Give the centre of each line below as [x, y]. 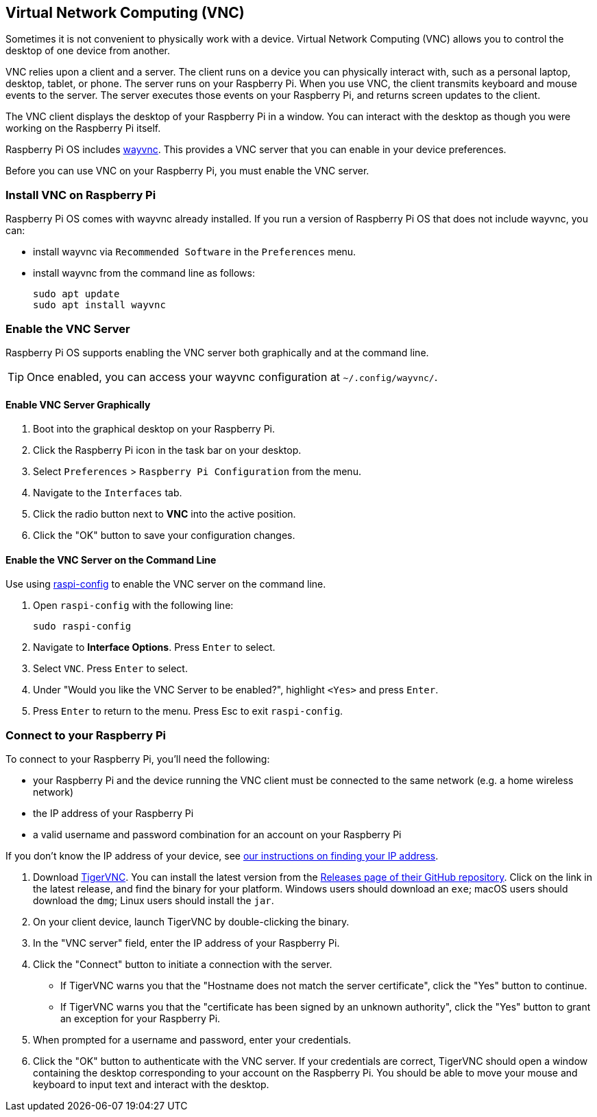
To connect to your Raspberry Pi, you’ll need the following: [138, 759]
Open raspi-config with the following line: [133, 606]
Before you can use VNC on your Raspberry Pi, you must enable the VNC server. [187, 171]
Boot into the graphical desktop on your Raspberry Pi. [154, 429]
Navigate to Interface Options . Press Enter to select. [154, 647]
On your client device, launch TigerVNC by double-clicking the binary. [191, 922]
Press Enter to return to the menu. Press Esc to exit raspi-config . [188, 711]
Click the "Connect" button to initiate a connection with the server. [183, 965]
